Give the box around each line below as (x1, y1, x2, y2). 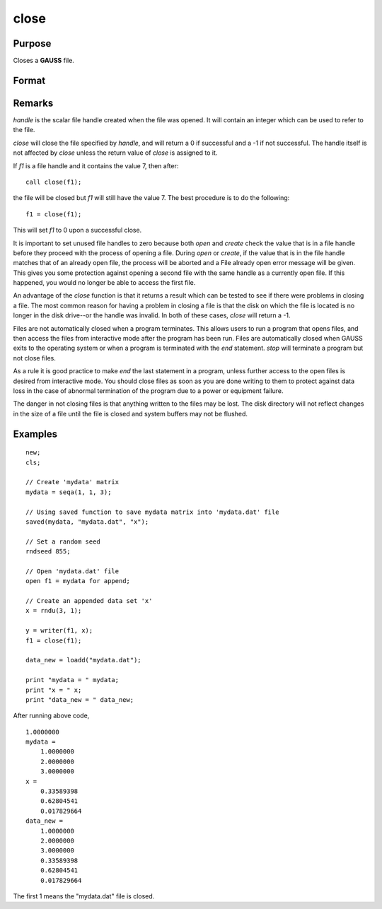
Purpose (13, 37, 52, 49)
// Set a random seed (25, 537, 100, 546)
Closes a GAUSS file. (13, 57, 74, 65)
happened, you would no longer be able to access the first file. (13, 278, 196, 287)
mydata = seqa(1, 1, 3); (25, 488, 112, 496)
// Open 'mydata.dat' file (25, 567, 120, 575)
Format (13, 74, 46, 86)
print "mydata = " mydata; (25, 676, 120, 684)
